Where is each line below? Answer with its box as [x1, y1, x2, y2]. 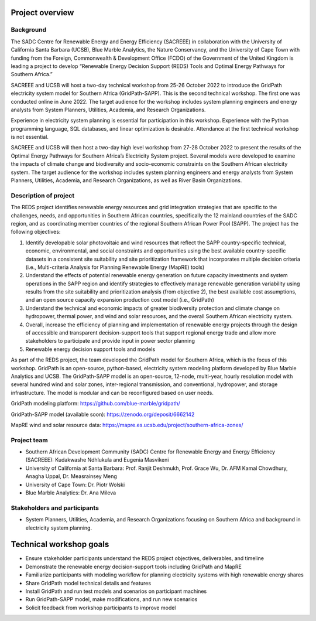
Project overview [11, 8, 74, 18]
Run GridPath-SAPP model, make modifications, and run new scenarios [25, 596, 198, 603]
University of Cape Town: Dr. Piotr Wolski [25, 481, 125, 488]
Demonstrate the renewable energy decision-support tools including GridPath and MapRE [25, 563, 242, 570]
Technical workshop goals [11, 540, 109, 550]
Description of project [11, 191, 75, 199]
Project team [11, 436, 48, 444]
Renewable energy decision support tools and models [25, 346, 156, 353]
